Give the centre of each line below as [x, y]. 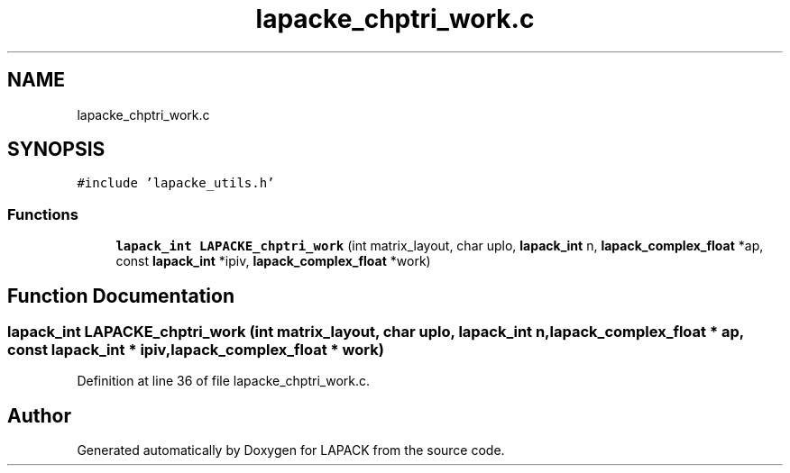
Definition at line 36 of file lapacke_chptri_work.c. [224, 381]
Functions [43, 214]
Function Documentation [121, 296]
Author [39, 415]
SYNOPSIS [56, 150]
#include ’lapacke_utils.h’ [176, 183]
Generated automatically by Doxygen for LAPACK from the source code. [291, 450]
